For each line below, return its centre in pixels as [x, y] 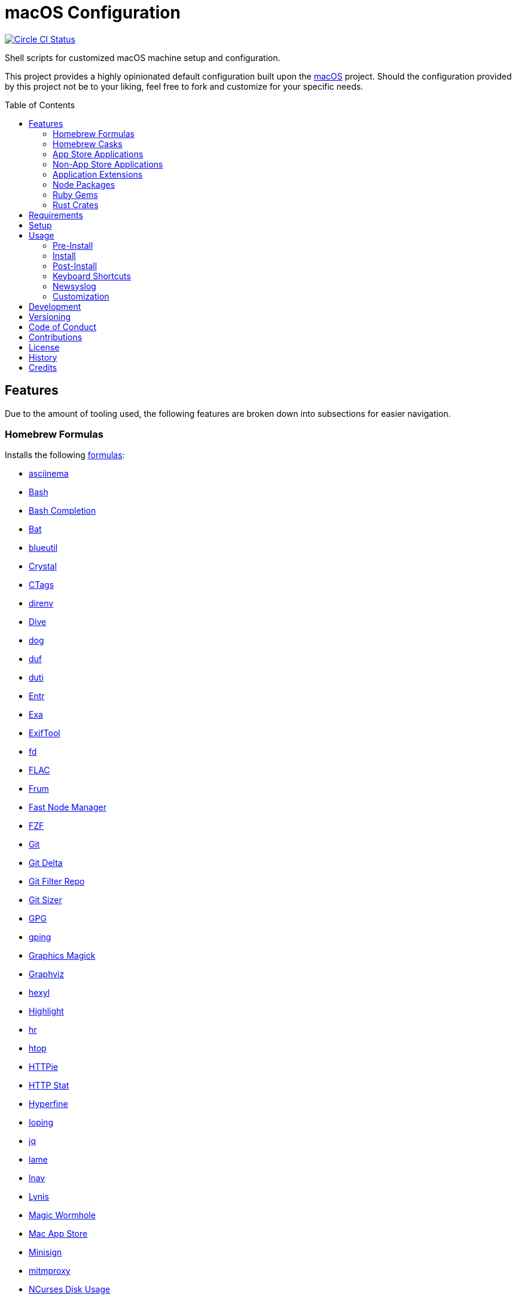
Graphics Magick [62, 956]
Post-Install [75, 266]
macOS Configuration [93, 13]
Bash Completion [62, 511]
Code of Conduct [63, 327]
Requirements [56, 215]
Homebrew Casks [88, 144]
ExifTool [45, 733]
